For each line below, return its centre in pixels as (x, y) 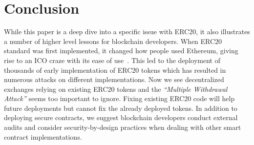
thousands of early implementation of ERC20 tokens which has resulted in (115, 70)
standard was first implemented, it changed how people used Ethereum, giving (121, 51)
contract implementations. (43, 136)
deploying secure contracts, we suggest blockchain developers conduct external (121, 117)
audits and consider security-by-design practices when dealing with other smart (123, 127)
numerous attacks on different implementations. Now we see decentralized (114, 79)
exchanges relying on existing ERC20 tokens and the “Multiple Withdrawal (116, 89)
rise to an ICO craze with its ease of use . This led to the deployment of (112, 60)
